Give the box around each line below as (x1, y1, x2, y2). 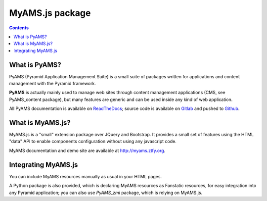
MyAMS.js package (9, 7, 91, 18)
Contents (9, 25, 29, 31)
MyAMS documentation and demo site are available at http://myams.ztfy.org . (9, 148, 166, 153)
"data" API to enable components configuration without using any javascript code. (9, 139, 177, 145)
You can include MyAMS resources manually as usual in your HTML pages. (9, 173, 162, 179)
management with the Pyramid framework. (9, 81, 96, 87)
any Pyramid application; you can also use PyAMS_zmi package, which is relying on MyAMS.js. (9, 190, 203, 196)
